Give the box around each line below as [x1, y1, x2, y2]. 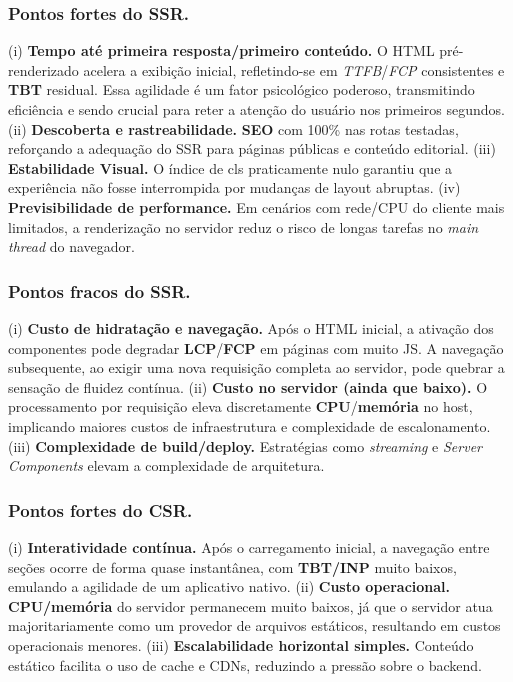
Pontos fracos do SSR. [8, 278, 191, 303]
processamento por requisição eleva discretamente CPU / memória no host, [8, 396, 473, 417]
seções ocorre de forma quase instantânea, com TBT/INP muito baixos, [8, 556, 457, 577]
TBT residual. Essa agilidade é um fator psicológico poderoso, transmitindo [8, 79, 475, 100]
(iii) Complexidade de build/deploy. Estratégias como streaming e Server [8, 435, 483, 456]
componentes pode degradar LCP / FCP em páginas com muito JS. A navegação [8, 337, 504, 358]
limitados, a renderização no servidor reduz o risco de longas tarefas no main [8, 216, 479, 237]
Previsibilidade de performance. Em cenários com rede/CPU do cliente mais [8, 196, 505, 217]
